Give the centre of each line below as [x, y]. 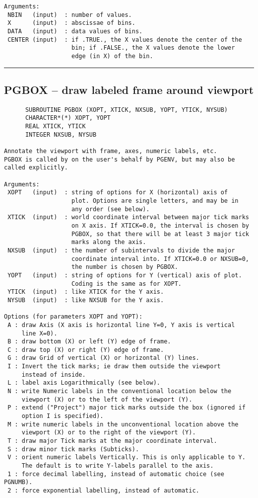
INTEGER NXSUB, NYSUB [61, 134]
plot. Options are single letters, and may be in [155, 201]
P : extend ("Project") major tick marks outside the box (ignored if [127, 408]
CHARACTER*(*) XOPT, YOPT [68, 118]
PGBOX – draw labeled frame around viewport [129, 89]
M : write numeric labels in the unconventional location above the [123, 424]
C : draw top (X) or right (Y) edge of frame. [86, 350]
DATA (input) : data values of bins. [75, 31]
